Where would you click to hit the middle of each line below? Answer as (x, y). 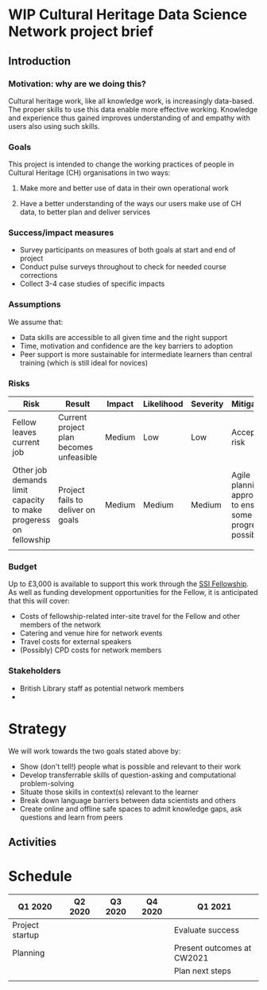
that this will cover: (39, 601)
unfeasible (78, 457)
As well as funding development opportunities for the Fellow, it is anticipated (133, 593)
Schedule (41, 877)
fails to (71, 500)
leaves (25, 432)
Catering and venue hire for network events (91, 633)
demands (30, 480)
